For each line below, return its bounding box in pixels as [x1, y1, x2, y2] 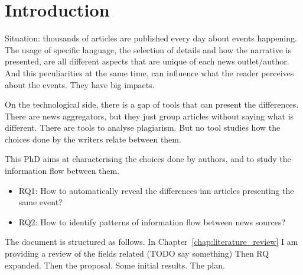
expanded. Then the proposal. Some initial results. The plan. [5, 258, 225, 271]
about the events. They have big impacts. [5, 78, 155, 90]
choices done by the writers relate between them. [5, 132, 181, 145]
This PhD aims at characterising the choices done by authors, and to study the [5, 153, 291, 165]
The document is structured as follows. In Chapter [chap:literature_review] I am [5, 235, 298, 248]
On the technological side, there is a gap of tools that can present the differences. [5, 98, 299, 111]
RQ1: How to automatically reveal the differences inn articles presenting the [18, 184, 294, 196]
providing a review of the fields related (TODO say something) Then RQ [5, 247, 269, 260]
